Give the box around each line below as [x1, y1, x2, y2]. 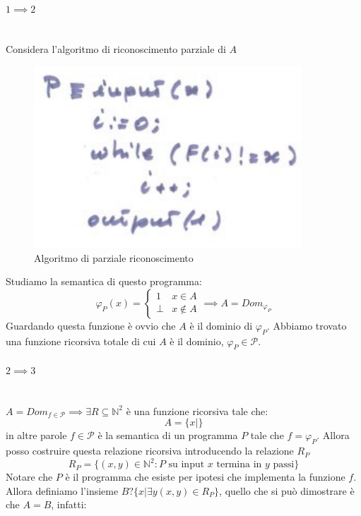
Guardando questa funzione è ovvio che [6, 318, 176, 332]
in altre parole [6, 428, 67, 443]
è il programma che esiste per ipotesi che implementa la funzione [65, 469, 345, 484]
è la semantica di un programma [97, 428, 238, 443]
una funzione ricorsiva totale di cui [6, 333, 156, 348]
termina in [216, 460, 262, 470]
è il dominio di [189, 318, 253, 332]
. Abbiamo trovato [266, 318, 347, 332]
